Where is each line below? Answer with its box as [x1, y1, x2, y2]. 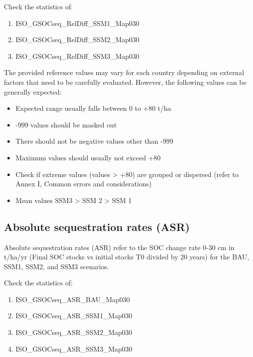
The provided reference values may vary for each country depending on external [4, 67, 244, 77]
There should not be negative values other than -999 [15, 136, 173, 146]
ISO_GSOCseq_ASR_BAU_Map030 [15, 294, 130, 304]
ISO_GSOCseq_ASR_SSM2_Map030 [15, 327, 133, 337]
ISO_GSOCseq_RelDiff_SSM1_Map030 [15, 18, 140, 28]
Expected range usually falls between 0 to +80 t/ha [15, 103, 171, 113]
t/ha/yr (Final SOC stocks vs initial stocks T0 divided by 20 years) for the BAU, [4, 252, 250, 262]
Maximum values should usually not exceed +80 [15, 152, 161, 162]
